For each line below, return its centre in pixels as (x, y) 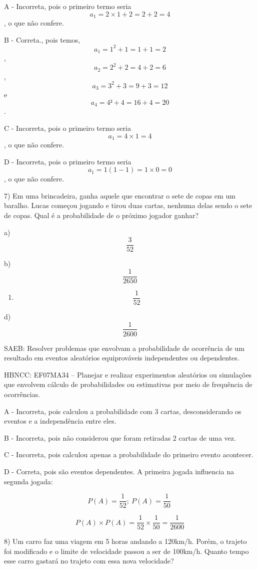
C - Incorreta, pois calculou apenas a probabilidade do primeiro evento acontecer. (129, 454)
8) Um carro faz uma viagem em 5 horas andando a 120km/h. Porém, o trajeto (125, 541)
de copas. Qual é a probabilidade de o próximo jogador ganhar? (101, 215)
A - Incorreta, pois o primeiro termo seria (68, 6)
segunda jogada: (28, 481)
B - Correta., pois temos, (42, 39)
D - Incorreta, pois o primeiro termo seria (68, 161)
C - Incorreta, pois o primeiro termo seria (67, 128)
